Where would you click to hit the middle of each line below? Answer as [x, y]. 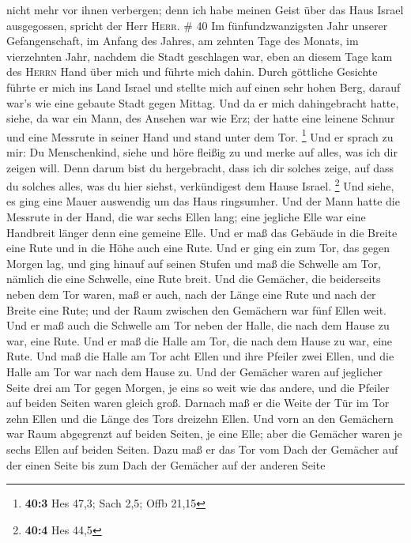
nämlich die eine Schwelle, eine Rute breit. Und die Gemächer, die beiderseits [194, 279]
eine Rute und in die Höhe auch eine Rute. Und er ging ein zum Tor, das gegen [198, 248]
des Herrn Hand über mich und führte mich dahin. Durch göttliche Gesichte [192, 72]
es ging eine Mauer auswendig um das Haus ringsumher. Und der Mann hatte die [203, 201]
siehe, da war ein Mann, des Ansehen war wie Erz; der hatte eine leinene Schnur [201, 118]
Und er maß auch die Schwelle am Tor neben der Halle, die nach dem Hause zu [198, 325]
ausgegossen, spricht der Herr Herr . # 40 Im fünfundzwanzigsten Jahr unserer [197, 25]
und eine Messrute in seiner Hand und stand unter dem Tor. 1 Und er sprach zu [200, 135]
